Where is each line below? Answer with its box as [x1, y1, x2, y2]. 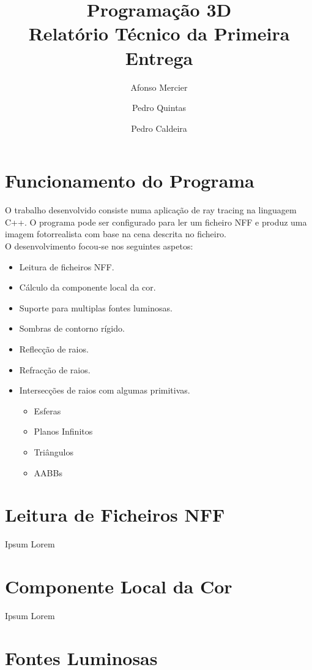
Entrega [125, 45, 193, 70]
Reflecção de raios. [19, 342, 89, 355]
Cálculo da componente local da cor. [19, 281, 156, 294]
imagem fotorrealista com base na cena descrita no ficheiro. [5, 227, 227, 240]
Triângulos [34, 445, 73, 458]
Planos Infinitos [34, 425, 93, 438]
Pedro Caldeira [131, 121, 187, 134]
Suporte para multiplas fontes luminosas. [19, 301, 173, 314]
